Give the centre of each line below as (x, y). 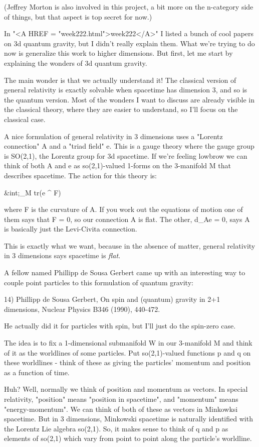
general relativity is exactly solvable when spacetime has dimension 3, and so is (126, 90)
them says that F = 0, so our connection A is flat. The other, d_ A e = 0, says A (127, 219)
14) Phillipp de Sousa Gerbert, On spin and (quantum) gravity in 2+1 (112, 299)
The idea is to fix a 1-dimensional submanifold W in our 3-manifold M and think (128, 343)
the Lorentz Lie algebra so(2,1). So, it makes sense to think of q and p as (116, 428)
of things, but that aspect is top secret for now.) (78, 16)
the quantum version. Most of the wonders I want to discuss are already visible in (129, 99)
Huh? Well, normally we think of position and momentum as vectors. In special (126, 389)
